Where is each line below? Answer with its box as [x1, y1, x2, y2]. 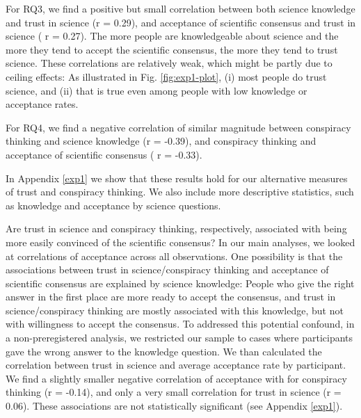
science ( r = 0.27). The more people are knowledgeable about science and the [6, 29, 339, 43]
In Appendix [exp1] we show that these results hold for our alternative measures [6, 170, 348, 185]
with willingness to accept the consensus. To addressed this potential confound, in [6, 316, 355, 331]
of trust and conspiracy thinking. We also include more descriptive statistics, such [6, 184, 354, 199]
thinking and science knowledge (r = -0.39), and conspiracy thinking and [6, 134, 316, 148]
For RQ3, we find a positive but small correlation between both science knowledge [6, 1, 355, 15]
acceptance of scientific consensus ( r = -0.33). [6, 147, 202, 161]
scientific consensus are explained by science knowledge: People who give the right [6, 275, 355, 290]
